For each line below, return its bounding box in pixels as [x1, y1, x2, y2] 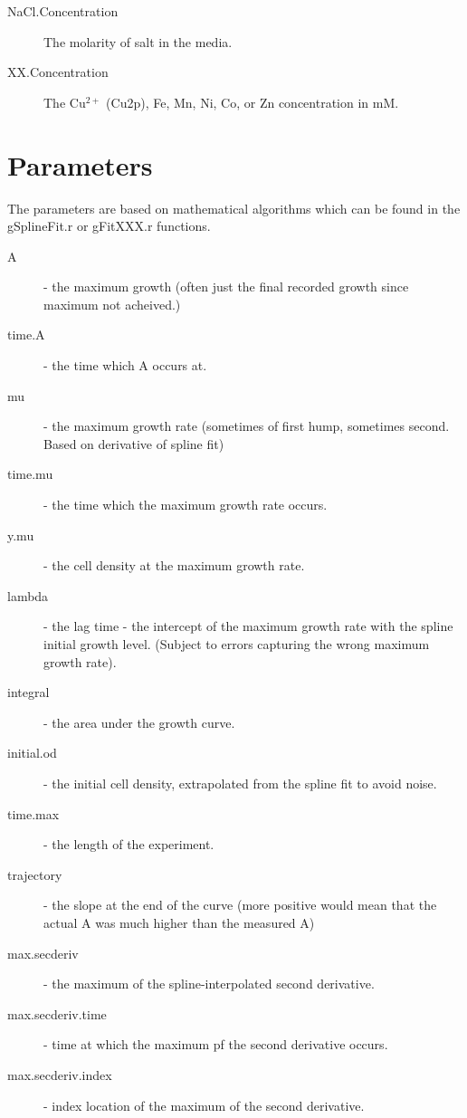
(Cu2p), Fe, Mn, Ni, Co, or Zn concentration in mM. [106, 92, 399, 111]
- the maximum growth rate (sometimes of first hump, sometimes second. [43, 416, 450, 435]
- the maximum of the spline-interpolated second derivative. [43, 974, 375, 993]
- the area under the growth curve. [43, 712, 235, 731]
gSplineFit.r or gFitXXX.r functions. [7, 216, 211, 235]
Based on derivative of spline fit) [43, 434, 224, 453]
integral [7, 683, 50, 702]
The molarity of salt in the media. [43, 32, 233, 51]
